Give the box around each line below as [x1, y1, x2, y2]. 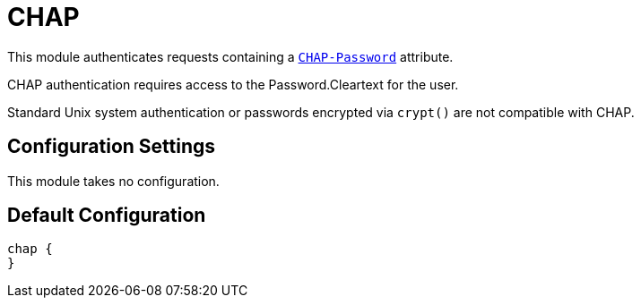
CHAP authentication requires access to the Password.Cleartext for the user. [7, 76, 459, 92]
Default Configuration [7, 204, 206, 227]
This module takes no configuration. [7, 173, 220, 189]
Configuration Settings [7, 135, 216, 158]
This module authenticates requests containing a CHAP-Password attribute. [7, 48, 454, 64]
